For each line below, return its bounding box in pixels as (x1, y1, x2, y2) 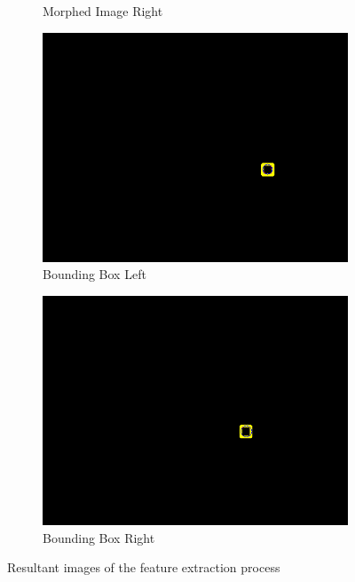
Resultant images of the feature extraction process (7, 558, 280, 577)
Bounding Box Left (43, 265, 146, 283)
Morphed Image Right (43, 2, 163, 20)
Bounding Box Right (43, 528, 155, 546)
